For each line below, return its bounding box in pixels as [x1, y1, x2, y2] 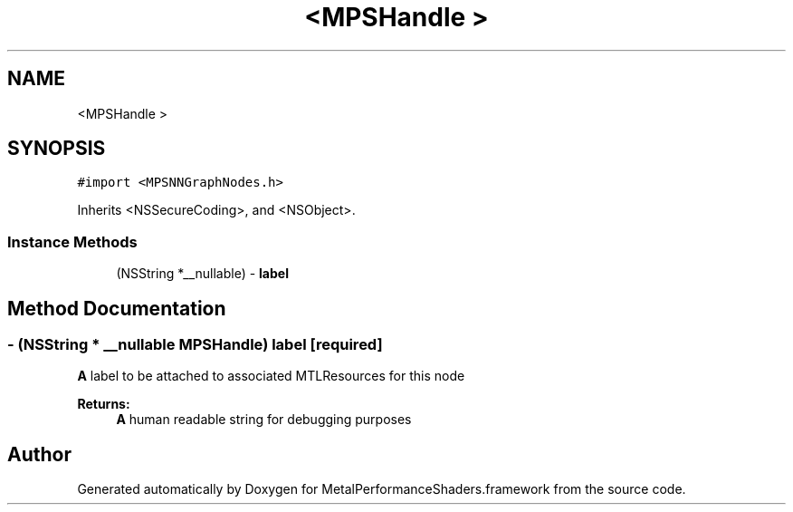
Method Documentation [7, 296, 226, 320]
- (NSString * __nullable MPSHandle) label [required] [7, 335, 383, 354]
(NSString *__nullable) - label [116, 266, 289, 282]
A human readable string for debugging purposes [116, 411, 412, 428]
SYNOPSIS [7, 137, 106, 160]
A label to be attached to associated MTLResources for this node [77, 368, 465, 384]
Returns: [77, 396, 130, 412]
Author [7, 442, 72, 466]
